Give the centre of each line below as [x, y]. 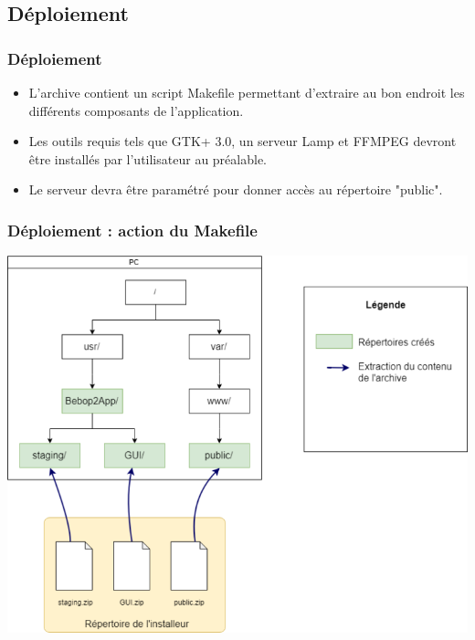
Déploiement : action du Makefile [132, 230]
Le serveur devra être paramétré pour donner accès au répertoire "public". [236, 189]
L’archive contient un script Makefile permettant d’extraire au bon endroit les [247, 92]
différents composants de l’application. [136, 110]
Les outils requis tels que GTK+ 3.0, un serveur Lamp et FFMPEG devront [243, 141]
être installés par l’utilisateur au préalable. [148, 158]
